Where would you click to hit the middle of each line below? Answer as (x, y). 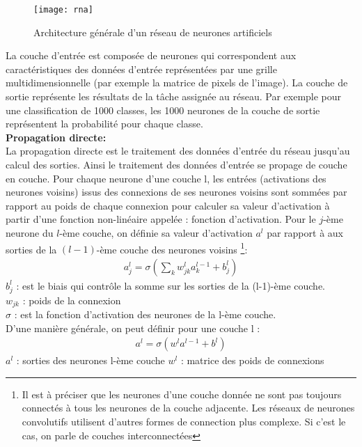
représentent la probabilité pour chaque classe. (104, 124)
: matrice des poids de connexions (252, 360)
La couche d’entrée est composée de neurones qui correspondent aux (151, 55)
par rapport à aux (305, 232)
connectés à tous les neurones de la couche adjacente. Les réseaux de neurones (188, 408)
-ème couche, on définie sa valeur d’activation (156, 232)
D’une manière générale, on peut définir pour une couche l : (133, 328)
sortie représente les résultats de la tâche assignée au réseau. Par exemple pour (174, 96)
